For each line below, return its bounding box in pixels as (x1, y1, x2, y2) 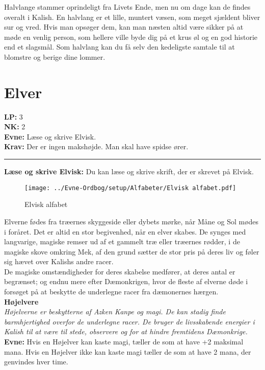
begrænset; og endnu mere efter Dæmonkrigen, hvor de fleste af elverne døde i (4, 276, 248, 287)
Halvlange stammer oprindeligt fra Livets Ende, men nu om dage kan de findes (4, 2, 251, 12)
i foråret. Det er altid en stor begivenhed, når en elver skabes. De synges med (4, 226, 246, 237)
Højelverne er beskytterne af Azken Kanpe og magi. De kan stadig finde (4, 306, 226, 317)
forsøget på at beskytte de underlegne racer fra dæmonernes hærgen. (4, 286, 219, 297)
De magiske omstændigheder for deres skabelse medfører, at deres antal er (4, 266, 235, 276)
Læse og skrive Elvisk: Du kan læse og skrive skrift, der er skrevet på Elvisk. (4, 166, 254, 177)
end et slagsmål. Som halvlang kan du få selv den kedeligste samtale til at (4, 41, 235, 52)
